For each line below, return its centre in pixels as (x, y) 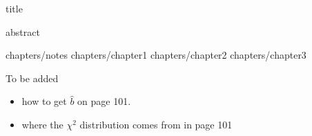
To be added (32, 78)
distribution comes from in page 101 (156, 124)
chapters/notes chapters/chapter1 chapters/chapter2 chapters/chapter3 (156, 55)
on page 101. (104, 101)
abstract (23, 31)
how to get (44, 101)
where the (42, 124)
